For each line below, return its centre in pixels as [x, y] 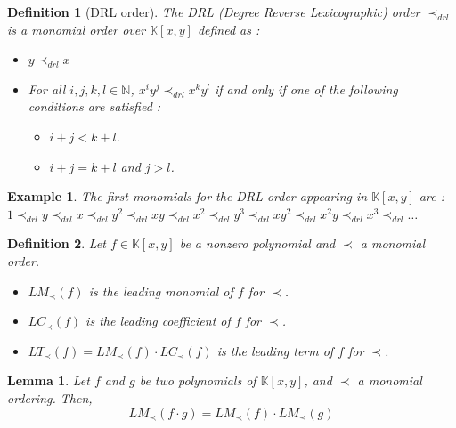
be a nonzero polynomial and [257, 243]
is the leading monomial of [161, 291]
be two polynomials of [198, 380]
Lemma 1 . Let [49, 380]
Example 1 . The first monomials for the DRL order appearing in [187, 196]
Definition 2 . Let [57, 243]
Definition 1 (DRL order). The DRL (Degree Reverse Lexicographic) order [214, 12]
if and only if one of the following [306, 89]
